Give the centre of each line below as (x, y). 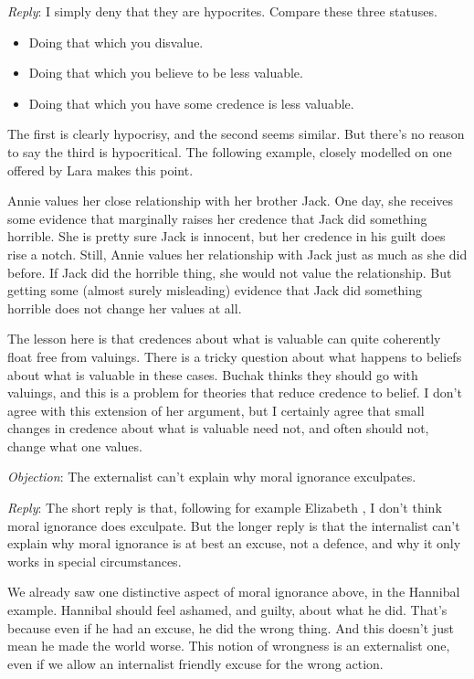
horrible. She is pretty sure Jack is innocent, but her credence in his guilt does (226, 236)
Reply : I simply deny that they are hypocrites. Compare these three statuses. (222, 11)
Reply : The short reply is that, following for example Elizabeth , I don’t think (225, 508)
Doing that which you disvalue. (116, 42)
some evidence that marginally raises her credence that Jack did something (217, 218)
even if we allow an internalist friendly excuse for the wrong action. (195, 663)
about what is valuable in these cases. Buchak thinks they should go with (213, 374)
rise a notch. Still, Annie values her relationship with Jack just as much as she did (237, 254)
